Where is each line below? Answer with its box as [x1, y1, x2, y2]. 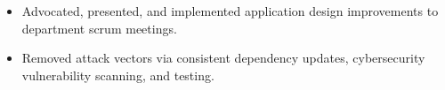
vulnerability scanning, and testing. [21, 65, 214, 84]
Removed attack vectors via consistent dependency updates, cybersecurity [21, 49, 425, 67]
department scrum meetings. [21, 19, 177, 37]
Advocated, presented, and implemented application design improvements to [21, 2, 439, 19]
